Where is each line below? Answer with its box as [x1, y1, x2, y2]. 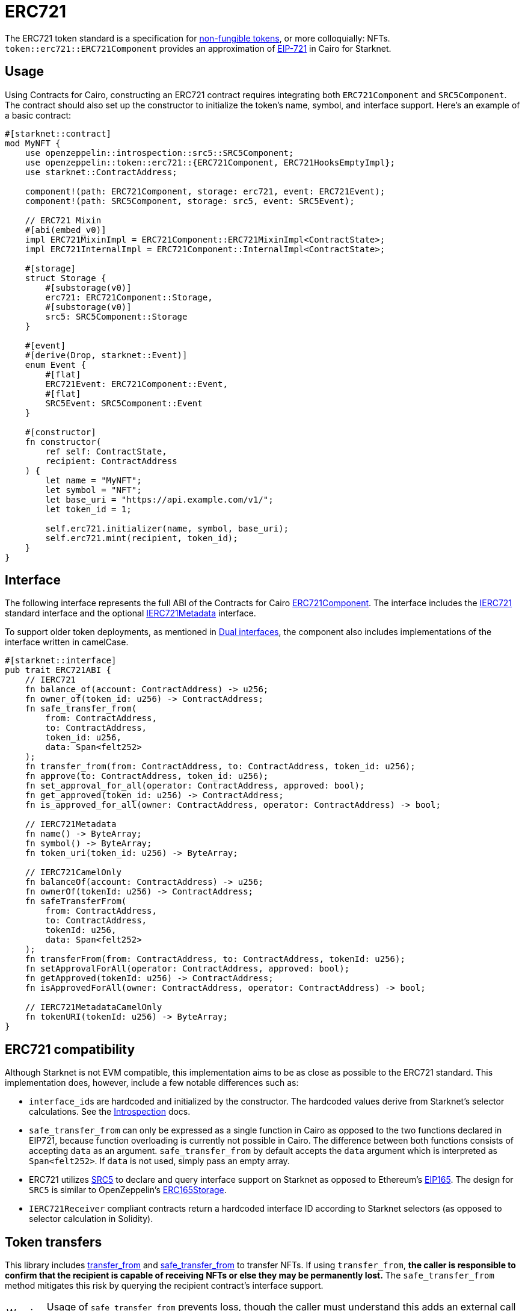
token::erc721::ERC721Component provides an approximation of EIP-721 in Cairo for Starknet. [5, 43, 391, 54]
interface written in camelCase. [5, 637, 129, 648]
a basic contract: [5, 110, 72, 120]
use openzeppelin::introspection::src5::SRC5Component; [25, 147, 294, 158]
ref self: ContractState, [45, 446, 167, 456]
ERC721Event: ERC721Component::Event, [45, 379, 228, 389]
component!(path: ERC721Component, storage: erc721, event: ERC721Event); [25, 186, 385, 196]
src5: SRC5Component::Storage [45, 311, 188, 321]
